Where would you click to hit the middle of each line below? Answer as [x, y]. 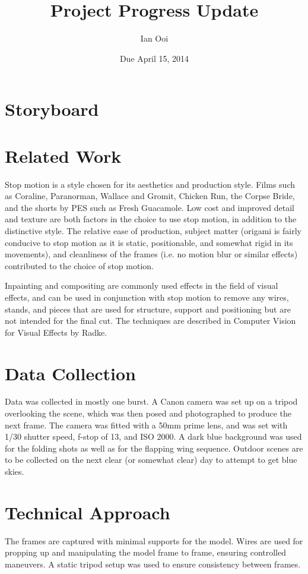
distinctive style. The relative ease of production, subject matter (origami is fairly [153, 231]
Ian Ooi [154, 38]
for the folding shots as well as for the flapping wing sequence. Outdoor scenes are [154, 448]
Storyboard [52, 109]
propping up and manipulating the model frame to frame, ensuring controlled [146, 552]
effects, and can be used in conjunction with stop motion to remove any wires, [147, 297]
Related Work [63, 155]
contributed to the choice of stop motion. [79, 265]
